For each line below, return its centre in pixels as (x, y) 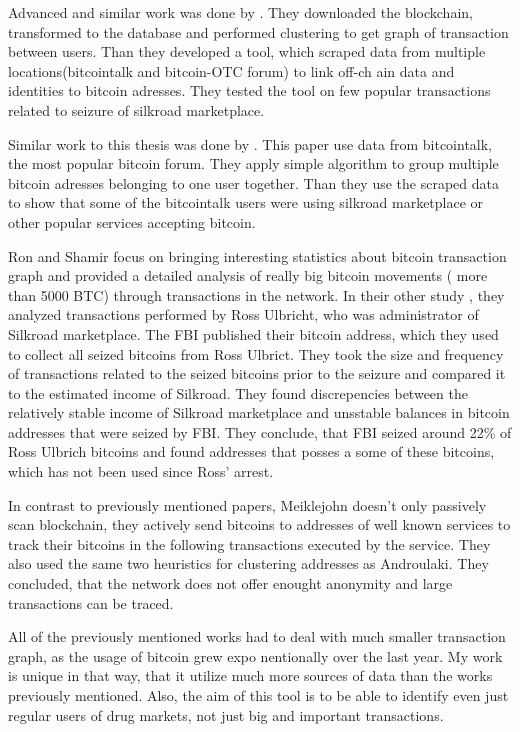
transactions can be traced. (91, 602)
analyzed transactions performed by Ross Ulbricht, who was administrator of (243, 314)
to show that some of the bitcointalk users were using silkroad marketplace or (246, 202)
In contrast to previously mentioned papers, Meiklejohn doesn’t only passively (247, 504)
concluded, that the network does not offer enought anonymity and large (230, 583)
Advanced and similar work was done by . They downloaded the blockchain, (240, 12)
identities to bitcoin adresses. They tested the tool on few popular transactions (249, 90)
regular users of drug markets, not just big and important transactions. (226, 714)
